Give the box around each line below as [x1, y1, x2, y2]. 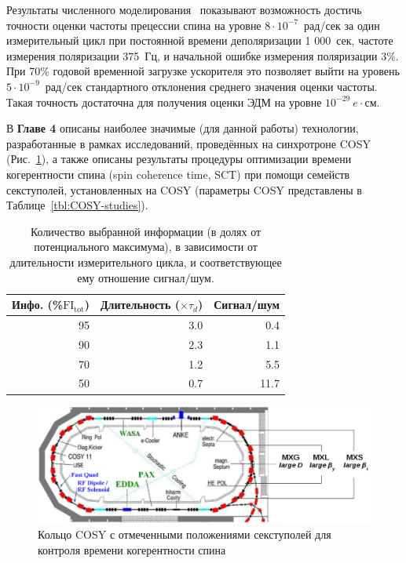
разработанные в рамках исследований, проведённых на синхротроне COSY [6, 135, 371, 151]
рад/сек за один [304, 16, 380, 33]
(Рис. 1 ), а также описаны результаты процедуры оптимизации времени [6, 151, 352, 167]
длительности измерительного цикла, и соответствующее [9, 253, 282, 270]
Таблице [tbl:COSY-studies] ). [6, 197, 148, 213]
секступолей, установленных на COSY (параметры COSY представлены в [6, 181, 362, 198]
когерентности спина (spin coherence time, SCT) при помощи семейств [6, 165, 350, 182]
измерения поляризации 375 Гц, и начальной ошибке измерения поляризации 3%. [6, 47, 399, 64]
